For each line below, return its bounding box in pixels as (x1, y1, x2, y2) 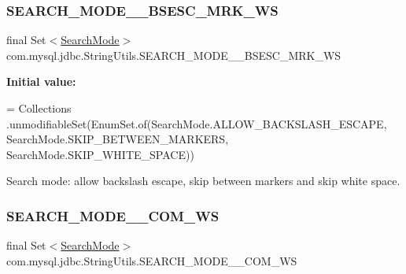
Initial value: (6, 73, 76, 90)
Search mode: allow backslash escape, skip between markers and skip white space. (6, 172, 400, 189)
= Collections (6, 100, 72, 116)
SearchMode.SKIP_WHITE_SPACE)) (6, 146, 194, 162)
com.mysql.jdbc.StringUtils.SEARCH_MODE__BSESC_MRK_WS (6, 46, 341, 63)
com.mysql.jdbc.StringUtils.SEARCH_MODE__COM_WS (6, 252, 297, 268)
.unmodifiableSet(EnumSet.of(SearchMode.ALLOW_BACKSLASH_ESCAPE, (6, 115, 387, 131)
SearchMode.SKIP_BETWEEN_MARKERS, (6, 131, 229, 147)
